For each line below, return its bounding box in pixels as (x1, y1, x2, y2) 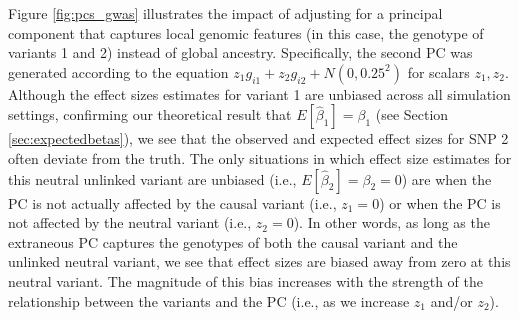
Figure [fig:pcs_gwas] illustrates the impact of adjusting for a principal (8, 3, 443, 23)
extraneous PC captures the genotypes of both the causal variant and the (8, 231, 458, 252)
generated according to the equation (8, 61, 229, 82)
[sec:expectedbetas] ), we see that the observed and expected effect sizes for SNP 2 (8, 128, 509, 149)
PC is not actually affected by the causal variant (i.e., (8, 192, 337, 213)
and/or (430, 290, 473, 311)
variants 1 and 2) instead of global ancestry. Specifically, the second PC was (8, 42, 473, 63)
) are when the (401, 168, 492, 189)
